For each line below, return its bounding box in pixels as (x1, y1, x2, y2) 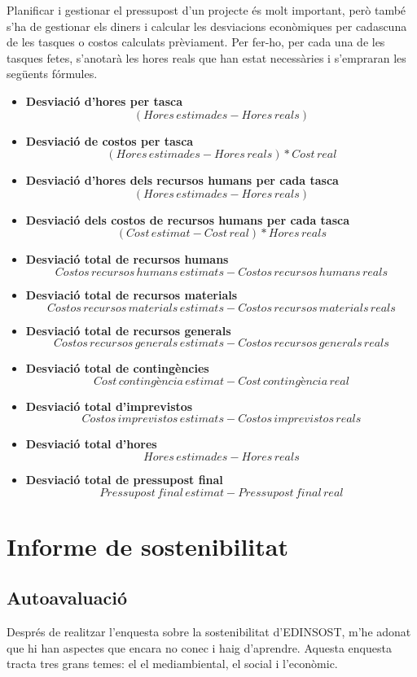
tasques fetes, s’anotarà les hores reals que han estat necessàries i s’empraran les (7, 49, 406, 66)
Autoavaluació (7, 585, 128, 610)
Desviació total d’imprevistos (25, 397, 193, 414)
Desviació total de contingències (25, 360, 209, 377)
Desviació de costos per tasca (25, 132, 194, 149)
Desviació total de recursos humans (25, 251, 229, 268)
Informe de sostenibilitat (7, 529, 288, 562)
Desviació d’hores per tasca (25, 92, 183, 109)
